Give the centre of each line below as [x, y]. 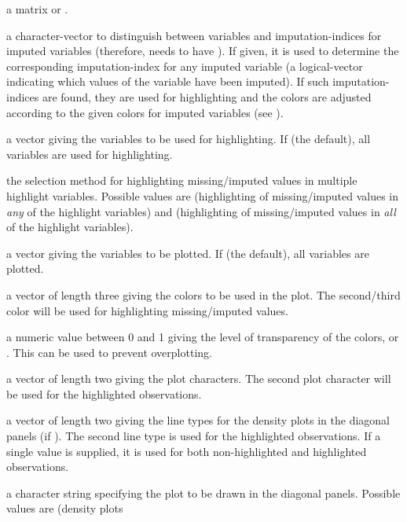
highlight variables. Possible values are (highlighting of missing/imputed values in [203, 195]
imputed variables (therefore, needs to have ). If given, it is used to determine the [203, 51]
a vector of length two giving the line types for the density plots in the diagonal [198, 420]
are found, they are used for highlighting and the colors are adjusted [207, 96]
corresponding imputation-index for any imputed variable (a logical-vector [185, 66]
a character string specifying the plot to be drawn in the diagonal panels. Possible [203, 493]
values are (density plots [65, 508]
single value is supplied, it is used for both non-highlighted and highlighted [187, 451]
